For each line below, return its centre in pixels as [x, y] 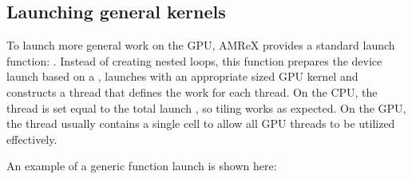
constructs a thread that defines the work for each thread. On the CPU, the [192, 91]
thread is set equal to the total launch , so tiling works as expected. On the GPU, [206, 107]
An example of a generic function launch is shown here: [142, 166]
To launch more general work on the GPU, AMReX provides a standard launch [201, 45]
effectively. [32, 139]
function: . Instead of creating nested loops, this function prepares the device [194, 60]
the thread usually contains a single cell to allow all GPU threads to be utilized [201, 123]
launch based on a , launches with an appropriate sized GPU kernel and [182, 76]
